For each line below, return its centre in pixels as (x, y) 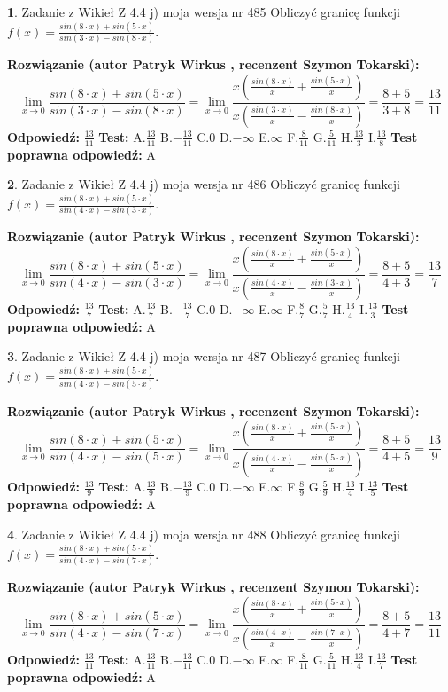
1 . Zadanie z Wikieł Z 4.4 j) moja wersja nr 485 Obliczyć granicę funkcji (204, 12)
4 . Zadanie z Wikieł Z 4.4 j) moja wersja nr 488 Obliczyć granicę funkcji (204, 534)
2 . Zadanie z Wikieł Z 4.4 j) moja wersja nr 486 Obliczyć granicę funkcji (204, 184)
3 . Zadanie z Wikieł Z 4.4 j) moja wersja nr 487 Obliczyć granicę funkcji (204, 356)
